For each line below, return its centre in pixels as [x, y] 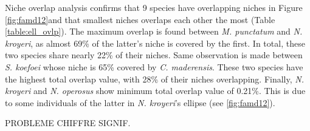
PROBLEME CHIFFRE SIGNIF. [68, 123]
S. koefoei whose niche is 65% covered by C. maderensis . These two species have [154, 66]
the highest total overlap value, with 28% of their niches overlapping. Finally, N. [154, 79]
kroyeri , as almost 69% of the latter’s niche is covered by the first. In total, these [155, 43]
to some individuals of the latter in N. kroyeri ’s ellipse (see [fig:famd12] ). [140, 102]
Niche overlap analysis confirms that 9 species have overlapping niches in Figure [154, 7]
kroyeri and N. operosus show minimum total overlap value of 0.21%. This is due [155, 91]
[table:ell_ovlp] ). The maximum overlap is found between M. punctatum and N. [154, 31]
